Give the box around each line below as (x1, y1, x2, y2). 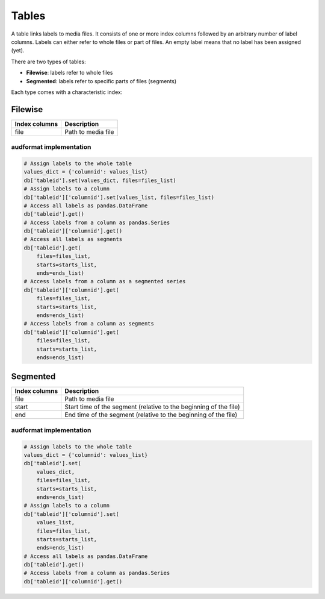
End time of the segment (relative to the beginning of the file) (64, 410, 238, 419)
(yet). (11, 47, 25, 54)
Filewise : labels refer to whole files (26, 69, 113, 77)
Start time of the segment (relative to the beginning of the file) (64, 403, 240, 411)
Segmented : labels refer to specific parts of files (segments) (26, 77, 177, 84)
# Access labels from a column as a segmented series (23, 278, 186, 285)
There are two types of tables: (11, 58, 87, 65)
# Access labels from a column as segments (23, 320, 155, 327)
